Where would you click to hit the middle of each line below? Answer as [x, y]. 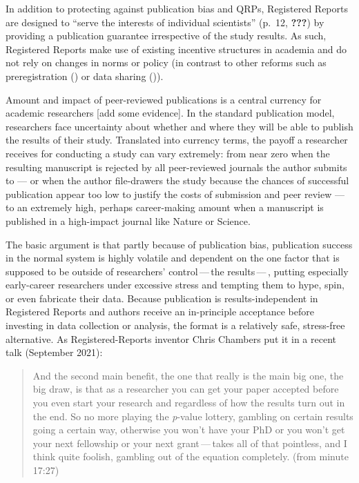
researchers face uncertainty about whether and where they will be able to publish [179, 126]
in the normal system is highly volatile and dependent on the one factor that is [173, 258]
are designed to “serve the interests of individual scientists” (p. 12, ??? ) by [165, 22]
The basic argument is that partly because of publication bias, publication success [179, 244]
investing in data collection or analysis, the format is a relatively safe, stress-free [175, 325]
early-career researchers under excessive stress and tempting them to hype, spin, [175, 285]
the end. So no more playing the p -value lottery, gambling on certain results [193, 416]
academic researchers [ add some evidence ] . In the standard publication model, [170, 113]
